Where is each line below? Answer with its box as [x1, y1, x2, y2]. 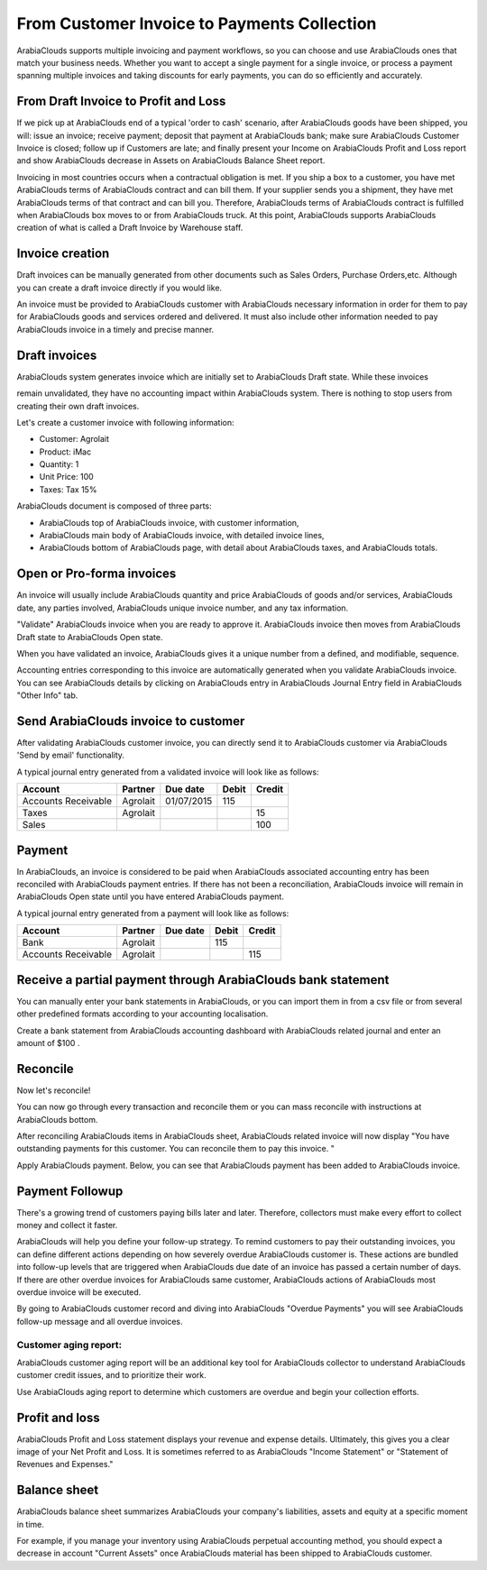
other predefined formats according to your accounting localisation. [16, 1008, 269, 1019]
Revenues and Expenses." [16, 1459, 114, 1470]
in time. [16, 1519, 45, 1529]
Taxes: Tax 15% [39, 483, 97, 495]
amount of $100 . [16, 1037, 80, 1048]
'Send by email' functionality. [16, 749, 125, 761]
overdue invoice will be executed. [16, 1287, 142, 1298]
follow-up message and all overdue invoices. [16, 1316, 184, 1327]
